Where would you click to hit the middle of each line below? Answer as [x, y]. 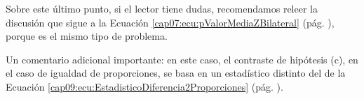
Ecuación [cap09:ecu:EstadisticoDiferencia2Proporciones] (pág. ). [144, 86]
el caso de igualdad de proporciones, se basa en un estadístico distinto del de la [176, 73]
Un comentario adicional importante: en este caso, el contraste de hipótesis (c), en [182, 59]
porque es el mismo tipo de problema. [87, 36]
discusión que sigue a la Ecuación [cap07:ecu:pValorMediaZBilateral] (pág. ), [170, 22]
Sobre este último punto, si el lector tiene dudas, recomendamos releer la [162, 8]
